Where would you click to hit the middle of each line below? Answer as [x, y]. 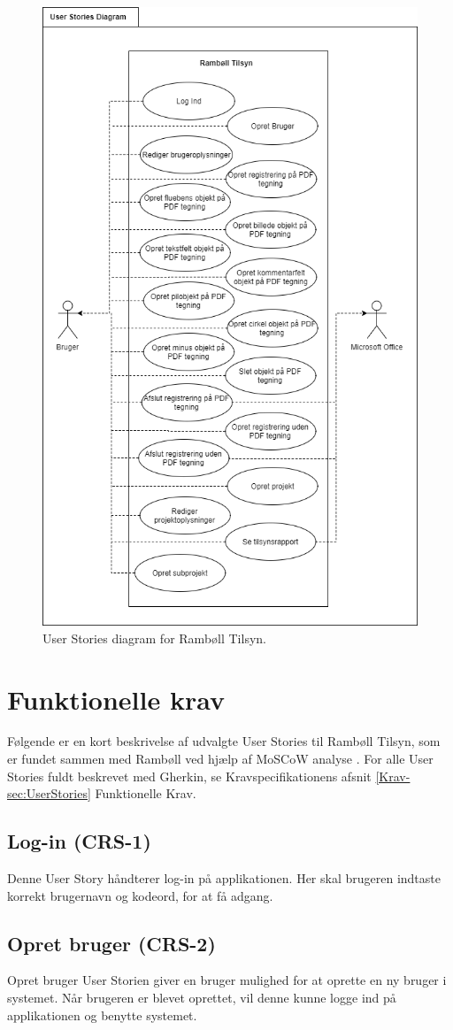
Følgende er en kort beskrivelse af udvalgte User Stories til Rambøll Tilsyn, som [224, 741]
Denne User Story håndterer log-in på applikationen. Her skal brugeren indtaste [224, 878]
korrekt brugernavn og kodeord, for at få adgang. [140, 895]
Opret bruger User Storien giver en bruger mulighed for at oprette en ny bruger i [227, 980]
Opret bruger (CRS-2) [111, 943]
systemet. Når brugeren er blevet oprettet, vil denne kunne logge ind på [202, 998]
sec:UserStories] [49, 793]
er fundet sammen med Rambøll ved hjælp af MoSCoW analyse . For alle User [220, 759]
